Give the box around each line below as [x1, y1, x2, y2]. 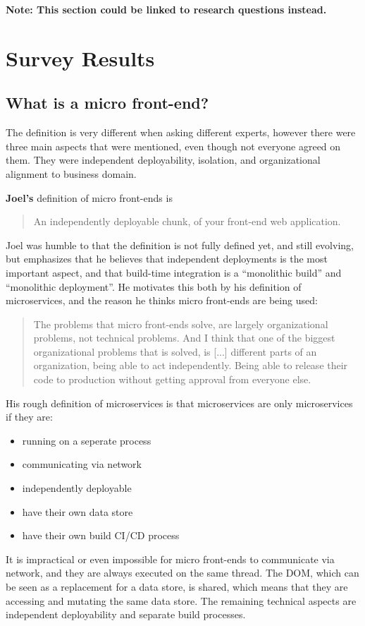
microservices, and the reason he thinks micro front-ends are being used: [6, 293, 318, 308]
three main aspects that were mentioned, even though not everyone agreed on [6, 138, 341, 153]
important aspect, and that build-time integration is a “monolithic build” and [6, 265, 342, 279]
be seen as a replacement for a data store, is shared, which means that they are [6, 579, 348, 594]
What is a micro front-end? [6, 92, 209, 114]
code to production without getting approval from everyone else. [33, 372, 311, 387]
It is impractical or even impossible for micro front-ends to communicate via [6, 551, 335, 566]
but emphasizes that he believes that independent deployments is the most [6, 251, 328, 266]
